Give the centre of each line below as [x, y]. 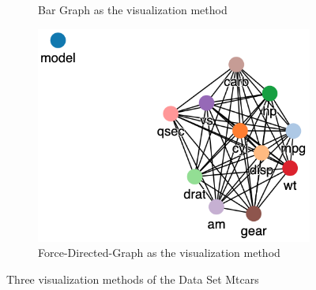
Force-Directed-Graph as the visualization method [159, 253]
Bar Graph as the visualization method [133, 9]
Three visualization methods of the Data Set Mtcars [133, 279]
